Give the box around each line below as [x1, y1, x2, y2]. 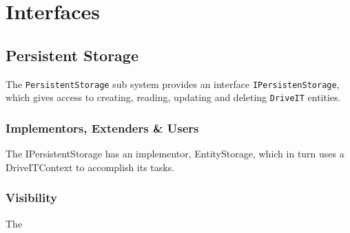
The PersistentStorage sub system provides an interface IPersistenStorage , [6, 76, 340, 91]
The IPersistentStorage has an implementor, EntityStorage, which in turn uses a [6, 146, 344, 161]
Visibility [6, 189, 57, 206]
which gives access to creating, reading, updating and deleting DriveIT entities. [6, 90, 341, 104]
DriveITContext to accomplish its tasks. [6, 159, 175, 174]
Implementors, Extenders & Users [6, 119, 199, 136]
